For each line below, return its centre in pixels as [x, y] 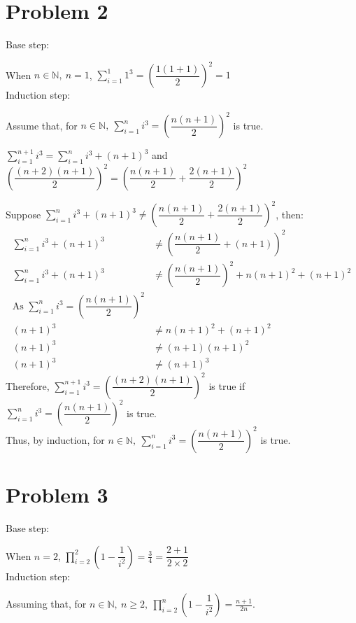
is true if [227, 385]
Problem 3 [57, 494]
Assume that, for [42, 125]
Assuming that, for [46, 604]
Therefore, [28, 385]
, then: [290, 214]
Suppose [23, 214]
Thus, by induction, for [55, 439]
